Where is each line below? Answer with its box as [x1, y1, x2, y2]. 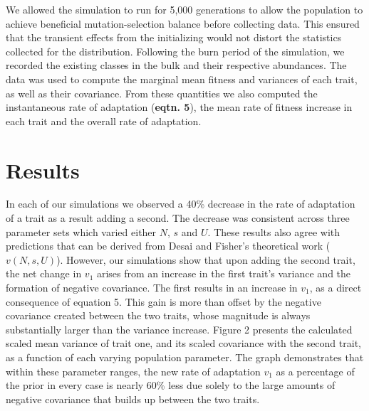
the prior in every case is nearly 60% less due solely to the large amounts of [6, 378, 336, 393]
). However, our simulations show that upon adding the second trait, [56, 252, 355, 267]
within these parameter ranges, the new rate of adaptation [6, 363, 261, 378]
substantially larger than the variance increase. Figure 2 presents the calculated [6, 321, 353, 336]
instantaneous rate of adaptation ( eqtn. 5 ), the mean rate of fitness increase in [6, 100, 353, 114]
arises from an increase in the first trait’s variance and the [96, 266, 351, 281]
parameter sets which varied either [6, 224, 157, 239]
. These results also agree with [207, 224, 341, 239]
